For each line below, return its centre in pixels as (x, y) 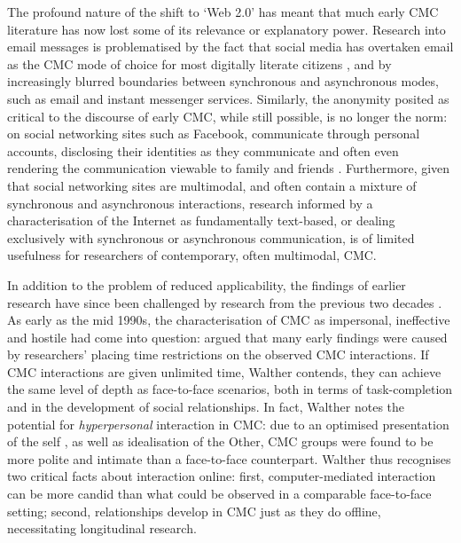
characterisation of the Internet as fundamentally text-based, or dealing (201, 220)
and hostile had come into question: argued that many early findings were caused (227, 337)
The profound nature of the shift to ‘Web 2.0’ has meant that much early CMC (223, 12)
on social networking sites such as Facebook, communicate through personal (214, 134)
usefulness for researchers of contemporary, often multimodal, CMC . (192, 255)
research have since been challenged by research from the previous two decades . (225, 302)
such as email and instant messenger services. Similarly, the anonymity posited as (228, 98)
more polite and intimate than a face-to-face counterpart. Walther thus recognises (229, 458)
